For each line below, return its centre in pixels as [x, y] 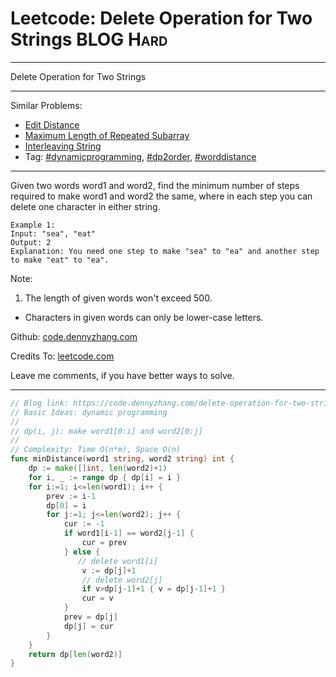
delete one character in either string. [85, 206]
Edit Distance [52, 124]
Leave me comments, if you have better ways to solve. [122, 375]
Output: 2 [31, 242]
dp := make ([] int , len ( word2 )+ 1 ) [98, 468]
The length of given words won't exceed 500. [118, 298]
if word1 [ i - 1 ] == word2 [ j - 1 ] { [129, 533]
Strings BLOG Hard [89, 39]
